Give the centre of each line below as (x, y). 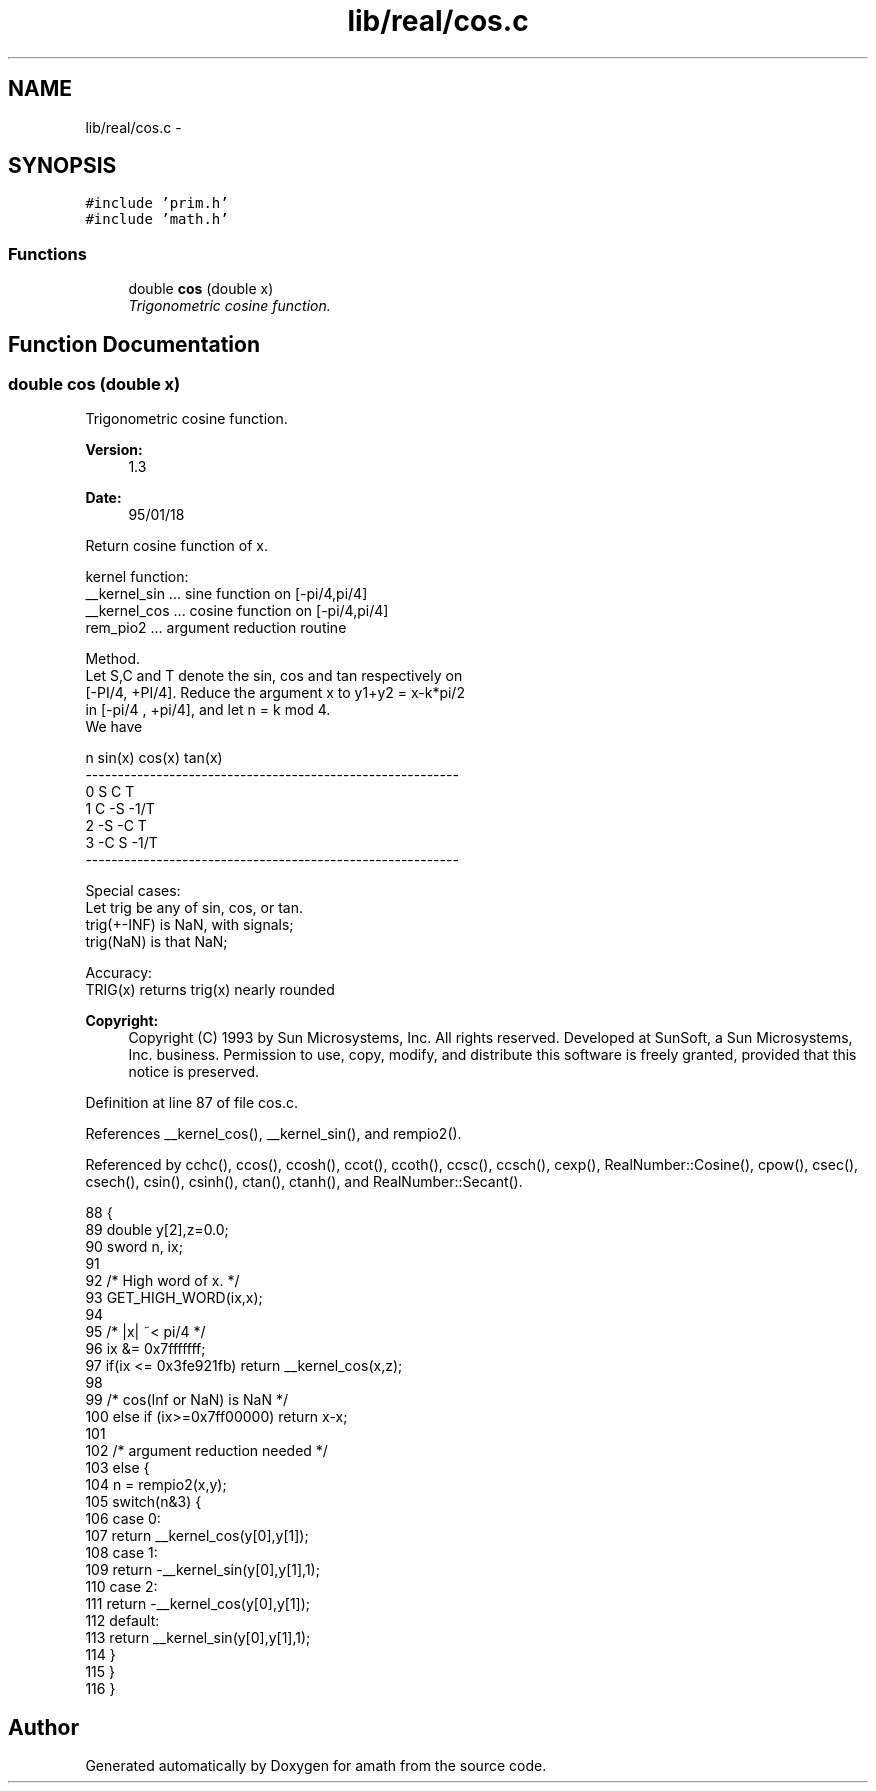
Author (43, 1727)
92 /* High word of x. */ (162, 1281)
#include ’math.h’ (157, 219)
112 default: (122, 1621)
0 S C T (110, 792)
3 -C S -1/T (121, 843)
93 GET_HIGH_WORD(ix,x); (174, 1298)
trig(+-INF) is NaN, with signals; (189, 925)
